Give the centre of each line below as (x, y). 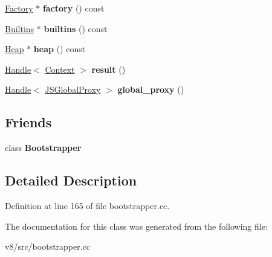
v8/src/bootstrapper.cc (48, 246)
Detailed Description (71, 180)
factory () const (73, 8)
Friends (28, 122)
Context (60, 69)
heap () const (60, 49)
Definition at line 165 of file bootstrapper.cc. (87, 205)
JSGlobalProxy (73, 89)
